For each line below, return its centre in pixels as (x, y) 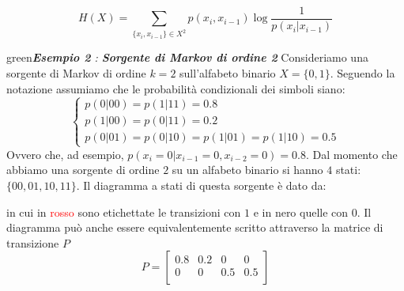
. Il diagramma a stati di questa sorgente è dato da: (201, 185)
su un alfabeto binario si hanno (247, 170)
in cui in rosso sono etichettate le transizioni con (124, 212)
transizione (33, 242)
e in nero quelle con (301, 212)
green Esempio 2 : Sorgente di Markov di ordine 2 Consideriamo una (187, 57)
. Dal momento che (352, 154)
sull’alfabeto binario (228, 72)
